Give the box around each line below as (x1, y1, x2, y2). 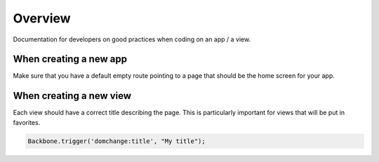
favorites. (13, 118, 41, 126)
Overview (13, 11, 71, 26)
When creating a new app (13, 53, 128, 65)
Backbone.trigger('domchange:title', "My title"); (27, 137, 206, 145)
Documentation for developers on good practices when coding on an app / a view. (13, 35, 251, 43)
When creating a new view (13, 90, 132, 102)
